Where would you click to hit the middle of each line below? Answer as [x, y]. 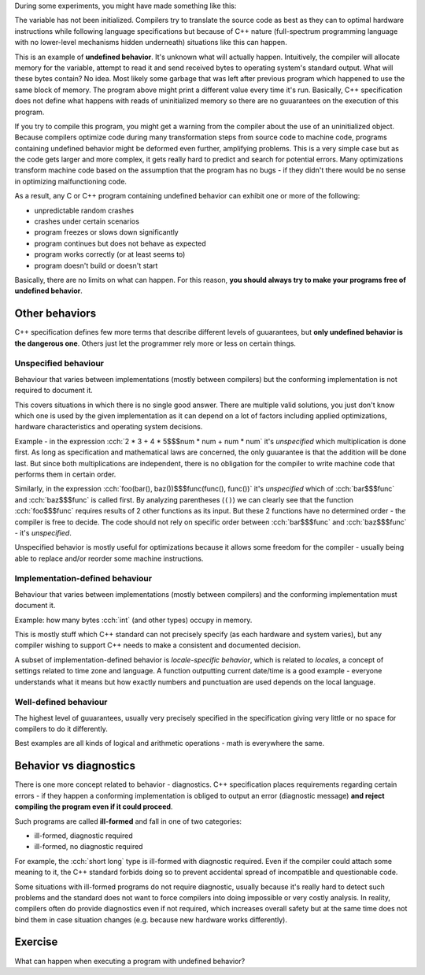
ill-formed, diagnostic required [83, 836]
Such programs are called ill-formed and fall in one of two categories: [128, 821]
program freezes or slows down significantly [106, 232]
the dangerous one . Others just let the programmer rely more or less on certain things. [155, 343]
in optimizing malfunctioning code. [71, 181]
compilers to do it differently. [61, 729]
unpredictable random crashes [84, 210]
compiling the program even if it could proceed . [94, 806]
